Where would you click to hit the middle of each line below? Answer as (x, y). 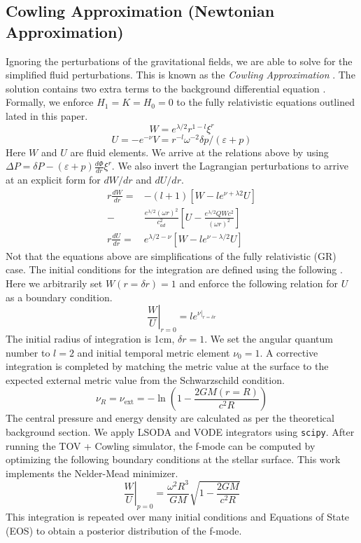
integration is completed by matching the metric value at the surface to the (167, 366)
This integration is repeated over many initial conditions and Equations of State (178, 517)
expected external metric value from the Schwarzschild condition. (145, 379)
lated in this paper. (47, 115)
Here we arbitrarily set (54, 283)
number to (28, 352)
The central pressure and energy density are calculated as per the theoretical (170, 418)
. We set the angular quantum (269, 338)
